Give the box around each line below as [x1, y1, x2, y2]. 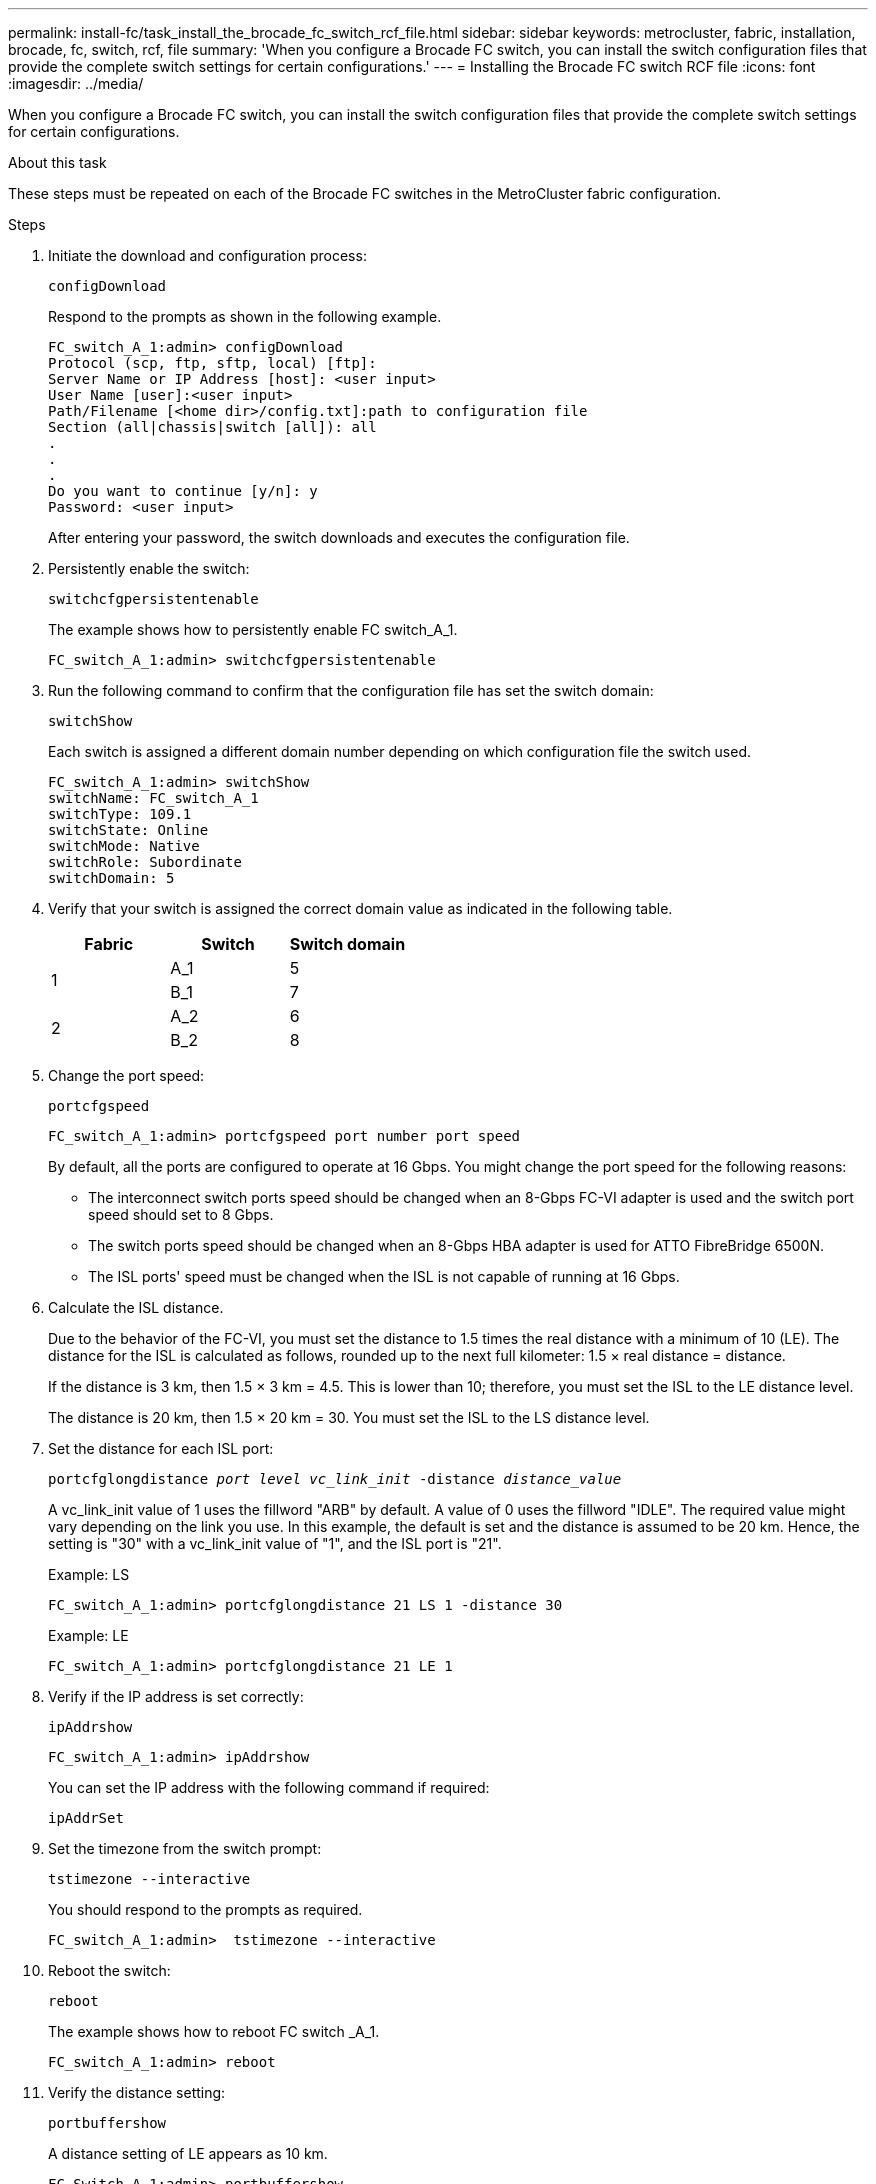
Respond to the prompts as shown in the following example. [48, 308, 442, 325]
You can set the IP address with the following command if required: [48, 1779, 490, 1796]
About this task [8, 154, 107, 171]
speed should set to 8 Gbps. [88, 1206, 274, 1223]
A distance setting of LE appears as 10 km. [48, 2145, 328, 2162]
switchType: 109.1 [48, 806, 192, 822]
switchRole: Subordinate [48, 854, 242, 870]
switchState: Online [48, 822, 209, 838]
